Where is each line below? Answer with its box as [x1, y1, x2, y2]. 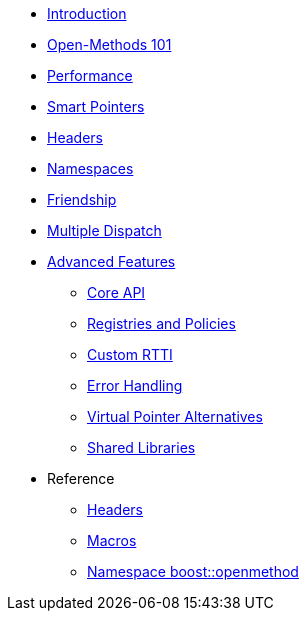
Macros [87, 532, 137, 549]
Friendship [47, 191, 117, 208]
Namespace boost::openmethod [87, 563, 299, 580]
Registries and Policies [87, 315, 236, 332]
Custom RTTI [87, 346, 173, 363]
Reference [47, 470, 115, 487]
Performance [47, 67, 133, 84]
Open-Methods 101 [47, 36, 172, 53]
